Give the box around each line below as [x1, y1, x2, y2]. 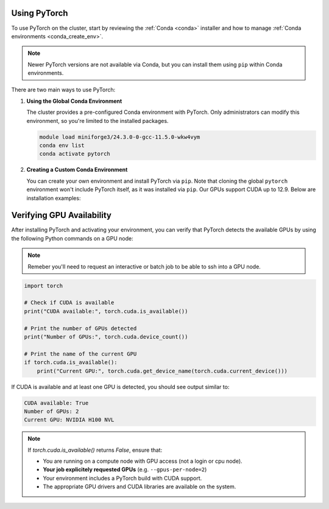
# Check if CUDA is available [24, 299, 115, 306]
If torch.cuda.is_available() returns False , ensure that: [27, 446, 163, 454]
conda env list [39, 142, 85, 149]
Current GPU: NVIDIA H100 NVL [24, 416, 115, 423]
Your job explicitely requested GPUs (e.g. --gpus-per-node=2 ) [43, 466, 207, 473]
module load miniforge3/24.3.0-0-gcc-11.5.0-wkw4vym [39, 133, 200, 140]
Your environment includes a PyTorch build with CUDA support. [43, 474, 202, 482]
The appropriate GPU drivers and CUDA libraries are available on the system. [43, 483, 236, 490]
